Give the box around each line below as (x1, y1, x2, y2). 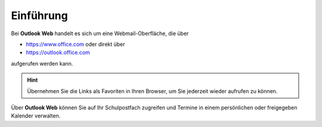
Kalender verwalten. (11, 112, 61, 119)
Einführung (11, 9, 68, 22)
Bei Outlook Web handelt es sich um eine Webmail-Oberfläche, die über (11, 30, 189, 37)
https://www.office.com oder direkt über (26, 41, 125, 48)
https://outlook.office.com (26, 49, 91, 56)
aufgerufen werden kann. (11, 60, 73, 67)
